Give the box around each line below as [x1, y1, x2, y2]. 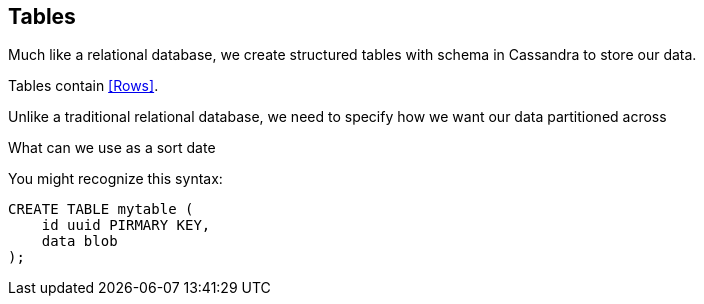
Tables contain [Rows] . [8, 77, 159, 95]
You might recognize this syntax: [8, 170, 223, 188]
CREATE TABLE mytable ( [8, 201, 194, 218]
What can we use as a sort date [8, 139, 216, 157]
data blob [41, 233, 118, 250]
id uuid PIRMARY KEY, [41, 217, 211, 234]
